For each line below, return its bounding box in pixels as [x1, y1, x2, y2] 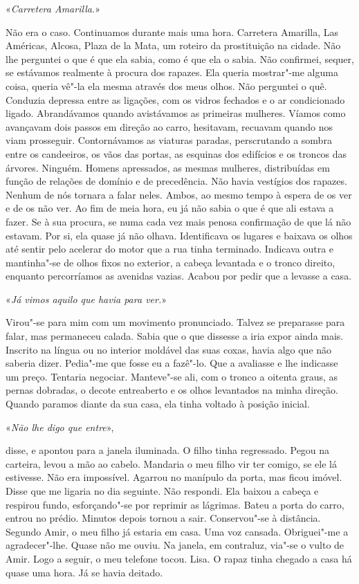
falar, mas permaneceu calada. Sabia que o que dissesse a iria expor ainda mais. [6, 329, 344, 343]
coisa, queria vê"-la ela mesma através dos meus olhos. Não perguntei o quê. [6, 78, 327, 93]
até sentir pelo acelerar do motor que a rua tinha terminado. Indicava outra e [6, 241, 334, 256]
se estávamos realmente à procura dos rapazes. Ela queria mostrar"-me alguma [6, 65, 338, 80]
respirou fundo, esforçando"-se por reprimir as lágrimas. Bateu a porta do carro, [6, 497, 344, 511]
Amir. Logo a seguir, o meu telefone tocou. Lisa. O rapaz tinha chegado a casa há [6, 551, 352, 565]
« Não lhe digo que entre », [6, 419, 114, 434]
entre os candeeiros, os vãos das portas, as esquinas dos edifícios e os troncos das [6, 146, 347, 161]
